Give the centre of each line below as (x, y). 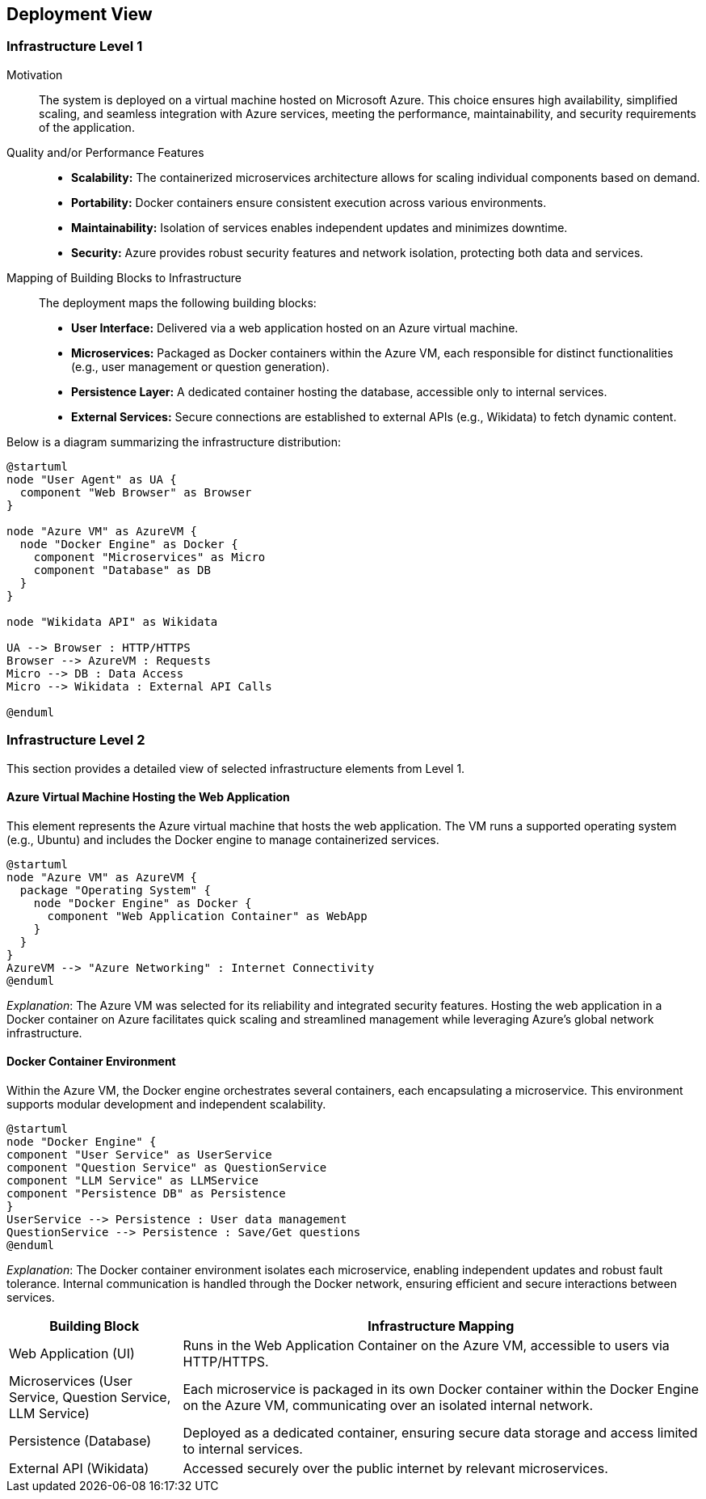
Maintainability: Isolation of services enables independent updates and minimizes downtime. (319, 227)
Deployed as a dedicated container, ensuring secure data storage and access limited (440, 1432)
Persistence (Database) (80, 1440)
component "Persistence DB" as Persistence (146, 1193)
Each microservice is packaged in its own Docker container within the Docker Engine (441, 1389)
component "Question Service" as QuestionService (167, 1167)
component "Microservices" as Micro (149, 557)
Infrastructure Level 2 (76, 740)
